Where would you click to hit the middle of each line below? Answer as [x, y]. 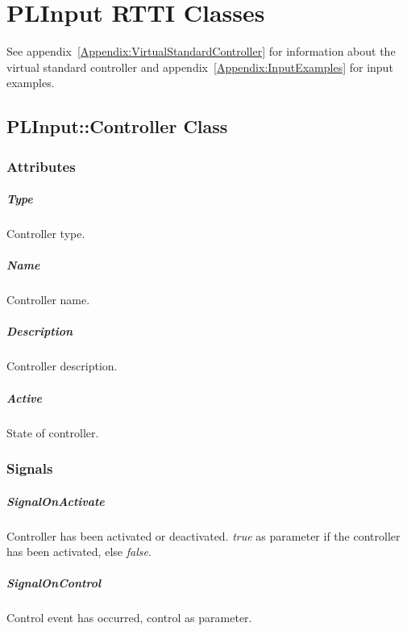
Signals [30, 468]
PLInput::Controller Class [117, 126]
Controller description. [62, 366]
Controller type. [46, 234]
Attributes [41, 166]
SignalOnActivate [56, 501]
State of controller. [53, 432]
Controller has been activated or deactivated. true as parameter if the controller [203, 535]
